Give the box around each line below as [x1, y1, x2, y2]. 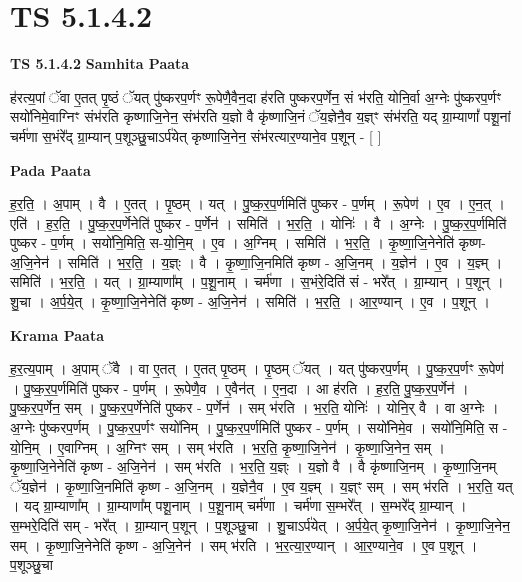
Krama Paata [10, 324, 104, 345]
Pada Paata [10, 159, 91, 180]
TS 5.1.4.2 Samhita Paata [10, 53, 190, 74]
